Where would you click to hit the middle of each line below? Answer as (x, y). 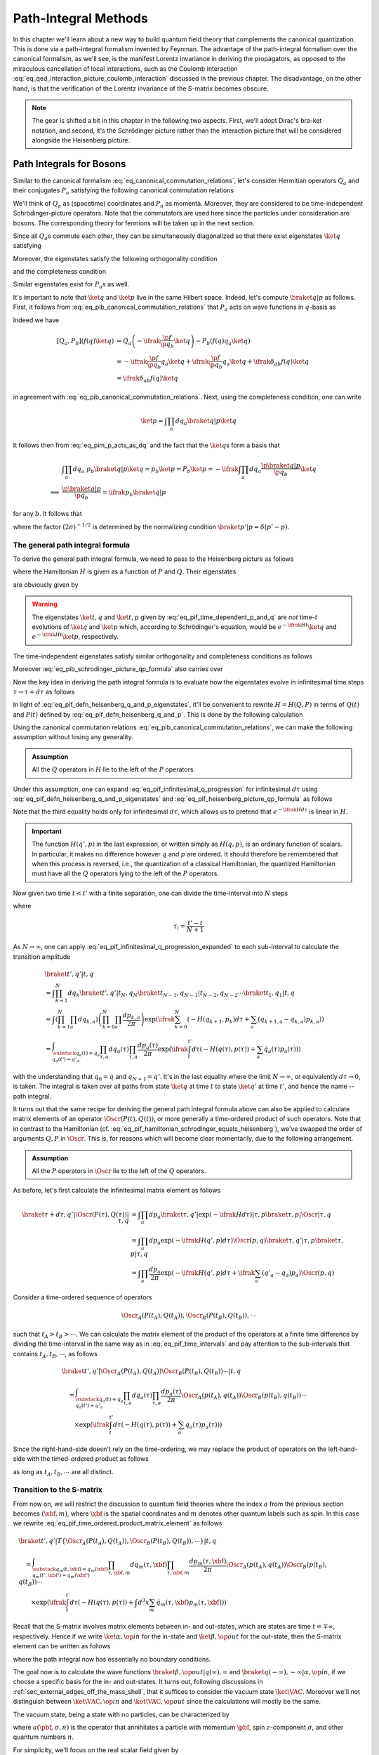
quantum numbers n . (44, 1737)
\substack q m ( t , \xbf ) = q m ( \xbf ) (70, 1570)
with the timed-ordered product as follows (88, 1459)
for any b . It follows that (47, 514)
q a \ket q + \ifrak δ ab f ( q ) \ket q (266, 362)
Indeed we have (36, 320)
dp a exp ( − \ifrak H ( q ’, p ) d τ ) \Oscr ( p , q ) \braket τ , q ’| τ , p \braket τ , (246, 1241)
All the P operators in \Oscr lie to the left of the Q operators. (119, 1171)
